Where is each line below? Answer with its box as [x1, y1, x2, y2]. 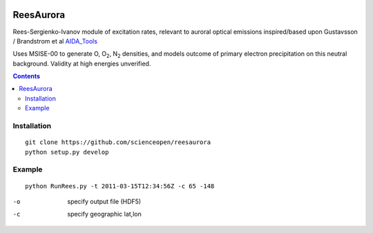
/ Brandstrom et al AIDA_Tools [12, 37, 98, 45]
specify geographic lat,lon [67, 210, 142, 219]
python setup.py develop [25, 148, 109, 156]
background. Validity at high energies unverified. [12, 59, 151, 68]
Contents [12, 72, 41, 81]
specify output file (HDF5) [67, 197, 142, 205]
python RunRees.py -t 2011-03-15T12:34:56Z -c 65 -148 [25, 182, 215, 190]
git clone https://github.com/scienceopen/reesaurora [25, 139, 211, 146]
